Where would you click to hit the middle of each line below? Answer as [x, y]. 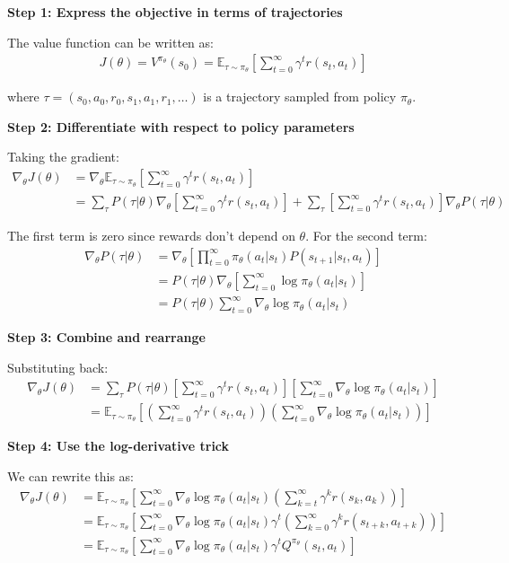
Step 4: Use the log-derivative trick [118, 446]
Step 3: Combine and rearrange [106, 337]
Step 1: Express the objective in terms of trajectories [175, 12]
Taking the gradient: [63, 157]
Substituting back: [58, 367]
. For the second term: [366, 236]
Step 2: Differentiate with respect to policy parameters [181, 126]
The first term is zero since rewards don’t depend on [151, 236]
